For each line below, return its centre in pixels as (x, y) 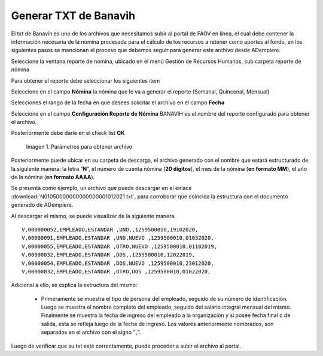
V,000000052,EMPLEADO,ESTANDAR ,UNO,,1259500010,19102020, (110, 230)
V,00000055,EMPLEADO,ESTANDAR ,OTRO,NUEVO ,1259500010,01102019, (120, 246)
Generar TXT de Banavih (73, 16)
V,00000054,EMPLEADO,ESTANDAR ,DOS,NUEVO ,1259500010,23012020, (118, 263)
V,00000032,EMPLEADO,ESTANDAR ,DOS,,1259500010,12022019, (109, 255)
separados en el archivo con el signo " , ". (91, 332)
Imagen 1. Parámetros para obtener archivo (79, 146)
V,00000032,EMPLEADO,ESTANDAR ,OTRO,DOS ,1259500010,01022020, (116, 271)
